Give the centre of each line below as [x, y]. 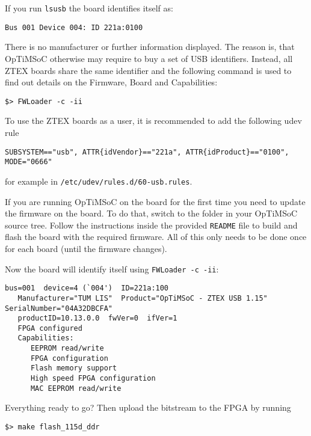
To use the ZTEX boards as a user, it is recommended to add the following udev [153, 121]
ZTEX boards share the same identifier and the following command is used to [148, 70]
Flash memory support [74, 368]
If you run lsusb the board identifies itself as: [89, 8]
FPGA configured [50, 328]
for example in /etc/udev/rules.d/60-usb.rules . [99, 181]
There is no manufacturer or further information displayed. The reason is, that [150, 47]
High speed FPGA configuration [93, 379]
